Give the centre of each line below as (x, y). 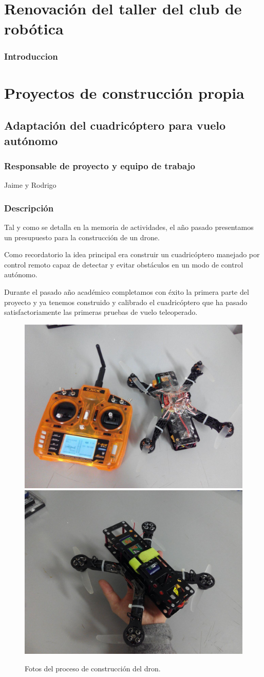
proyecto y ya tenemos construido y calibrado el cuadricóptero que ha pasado (126, 302)
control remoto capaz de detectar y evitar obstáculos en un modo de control (124, 264)
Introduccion (31, 56)
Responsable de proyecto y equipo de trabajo (100, 165)
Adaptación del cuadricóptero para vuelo (115, 125)
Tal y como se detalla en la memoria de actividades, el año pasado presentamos (129, 227)
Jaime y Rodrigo (30, 185)
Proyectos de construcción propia (124, 92)
